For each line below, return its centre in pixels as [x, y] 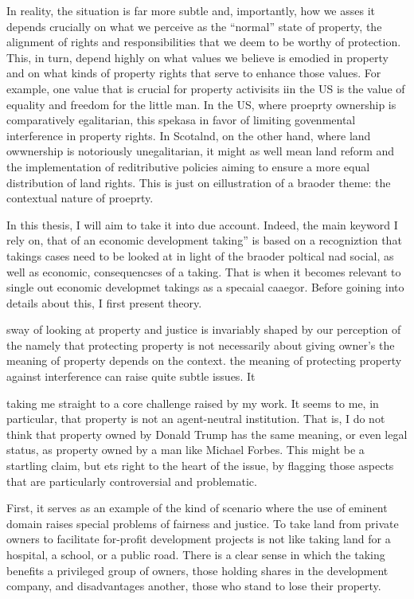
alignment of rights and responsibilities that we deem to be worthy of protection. [204, 42]
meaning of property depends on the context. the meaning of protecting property [204, 360]
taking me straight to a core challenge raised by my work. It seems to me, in [193, 403]
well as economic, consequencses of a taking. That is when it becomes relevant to [204, 271]
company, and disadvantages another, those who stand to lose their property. [194, 586]
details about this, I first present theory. [104, 302]
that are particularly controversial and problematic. [132, 481]
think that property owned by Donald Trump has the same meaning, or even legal [207, 434]
